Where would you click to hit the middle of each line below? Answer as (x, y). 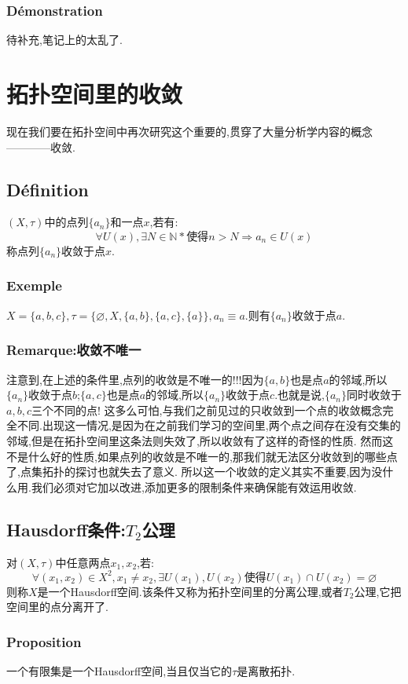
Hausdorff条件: (66, 529)
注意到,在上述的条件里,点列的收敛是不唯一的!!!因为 (135, 379)
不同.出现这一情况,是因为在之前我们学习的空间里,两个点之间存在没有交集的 (209, 425)
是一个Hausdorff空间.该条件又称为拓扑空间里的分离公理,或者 (190, 591)
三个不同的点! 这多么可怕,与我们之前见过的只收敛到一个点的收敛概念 (207, 410)
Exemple (34, 285)
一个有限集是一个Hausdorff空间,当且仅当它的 (119, 671)
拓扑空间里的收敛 (95, 93)
